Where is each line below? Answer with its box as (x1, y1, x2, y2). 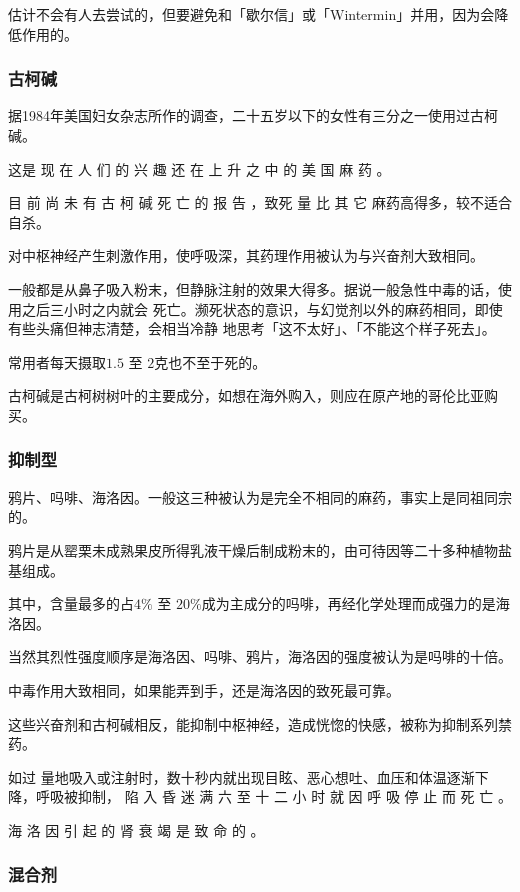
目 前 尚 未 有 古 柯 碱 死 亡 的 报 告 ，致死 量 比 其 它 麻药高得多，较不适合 (8, 192, 512, 213)
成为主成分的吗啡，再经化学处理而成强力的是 (201, 593, 496, 614)
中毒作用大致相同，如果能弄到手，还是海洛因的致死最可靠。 (8, 679, 400, 700)
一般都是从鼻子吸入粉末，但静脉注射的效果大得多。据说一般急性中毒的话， (8, 278, 498, 299)
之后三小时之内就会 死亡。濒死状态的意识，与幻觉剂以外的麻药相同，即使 (21, 298, 503, 319)
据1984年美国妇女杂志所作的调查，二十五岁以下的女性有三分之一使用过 (8, 105, 470, 126)
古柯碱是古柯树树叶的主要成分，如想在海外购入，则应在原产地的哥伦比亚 (8, 385, 484, 406)
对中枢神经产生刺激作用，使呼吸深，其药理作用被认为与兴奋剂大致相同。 (8, 245, 484, 266)
